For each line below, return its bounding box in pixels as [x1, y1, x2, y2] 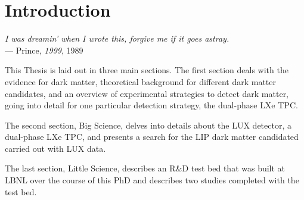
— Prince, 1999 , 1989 [5, 43, 83, 56]
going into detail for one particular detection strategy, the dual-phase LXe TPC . [5, 99, 298, 111]
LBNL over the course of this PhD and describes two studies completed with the [5, 174, 299, 186]
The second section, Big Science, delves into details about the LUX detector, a [5, 118, 291, 131]
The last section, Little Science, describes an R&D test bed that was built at [5, 162, 286, 174]
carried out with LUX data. [5, 142, 106, 154]
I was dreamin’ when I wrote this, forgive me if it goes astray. [5, 32, 229, 45]
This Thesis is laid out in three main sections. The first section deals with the [5, 64, 289, 76]
